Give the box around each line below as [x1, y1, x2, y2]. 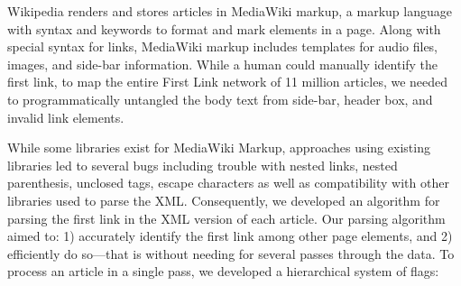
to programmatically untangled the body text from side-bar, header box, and [7, 89, 433, 108]
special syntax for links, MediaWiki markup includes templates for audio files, [7, 37, 438, 56]
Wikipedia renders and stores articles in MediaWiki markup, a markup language [7, 2, 452, 20]
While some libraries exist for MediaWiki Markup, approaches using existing [7, 138, 430, 157]
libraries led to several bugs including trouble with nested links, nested [7, 155, 398, 174]
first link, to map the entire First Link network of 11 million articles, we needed [7, 72, 448, 91]
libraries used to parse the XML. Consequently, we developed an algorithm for [7, 190, 440, 209]
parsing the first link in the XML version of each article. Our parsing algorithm [7, 208, 446, 227]
